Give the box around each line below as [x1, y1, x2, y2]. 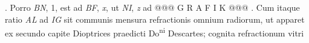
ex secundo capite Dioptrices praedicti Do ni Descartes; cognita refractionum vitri [5, 25, 304, 39]
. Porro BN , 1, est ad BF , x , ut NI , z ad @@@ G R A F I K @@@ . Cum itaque [5, 1, 300, 13]
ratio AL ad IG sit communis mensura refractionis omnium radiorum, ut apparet [5, 13, 305, 25]
